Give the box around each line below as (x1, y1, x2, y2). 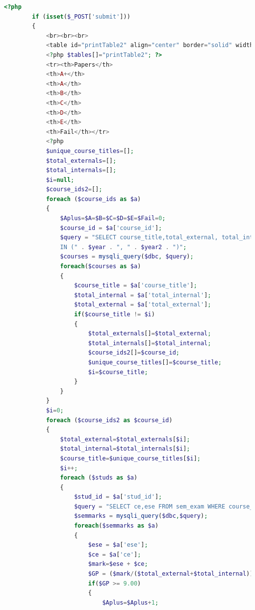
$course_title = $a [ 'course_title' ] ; (74, 282, 197, 289)
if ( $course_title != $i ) (74, 311, 155, 318)
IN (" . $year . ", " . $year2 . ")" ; (60, 243, 187, 251)
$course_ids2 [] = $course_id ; (88, 349, 179, 356)
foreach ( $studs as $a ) (60, 474, 138, 482)
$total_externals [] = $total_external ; (88, 330, 211, 337)
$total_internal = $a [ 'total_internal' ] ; (74, 291, 211, 299)
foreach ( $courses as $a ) (60, 263, 141, 270)
